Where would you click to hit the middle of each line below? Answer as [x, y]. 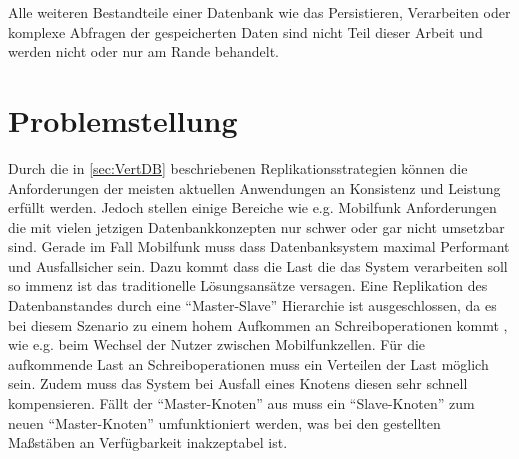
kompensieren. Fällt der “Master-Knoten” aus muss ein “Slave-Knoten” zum [241, 403]
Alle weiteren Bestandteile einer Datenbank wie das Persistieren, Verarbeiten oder [259, 12]
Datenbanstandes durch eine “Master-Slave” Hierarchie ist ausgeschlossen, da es [252, 305]
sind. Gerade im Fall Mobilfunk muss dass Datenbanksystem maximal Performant [259, 246]
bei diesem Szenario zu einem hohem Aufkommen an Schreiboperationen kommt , [258, 324]
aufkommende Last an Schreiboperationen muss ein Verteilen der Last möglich [248, 363]
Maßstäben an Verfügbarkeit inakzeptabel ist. [148, 442]
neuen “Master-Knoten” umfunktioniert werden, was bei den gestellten [224, 422]
